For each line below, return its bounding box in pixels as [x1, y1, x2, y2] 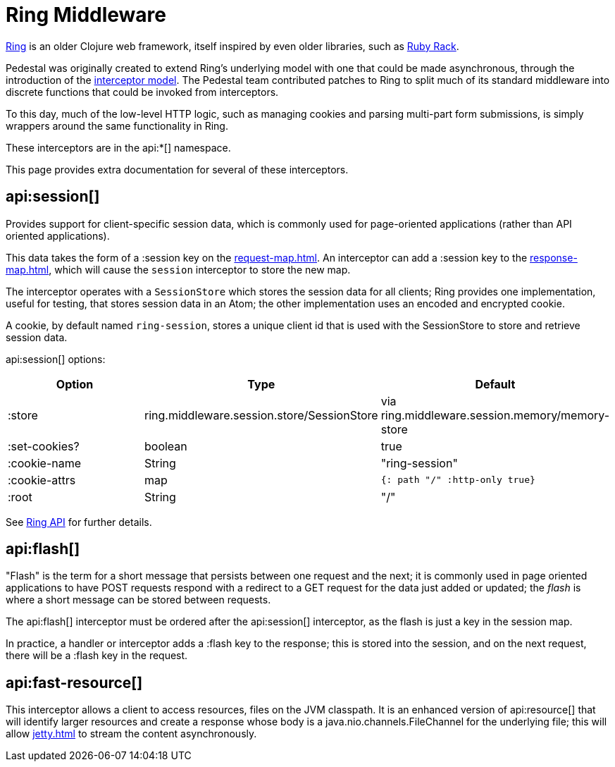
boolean [144, 438, 187, 453]
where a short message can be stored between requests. [6, 594, 271, 606]
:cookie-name [8, 455, 82, 470]
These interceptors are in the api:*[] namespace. [6, 141, 231, 154]
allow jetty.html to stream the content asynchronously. [6, 728, 257, 740]
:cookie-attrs [8, 472, 76, 487]
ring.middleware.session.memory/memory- [380, 407, 610, 422]
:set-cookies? [8, 438, 80, 453]
